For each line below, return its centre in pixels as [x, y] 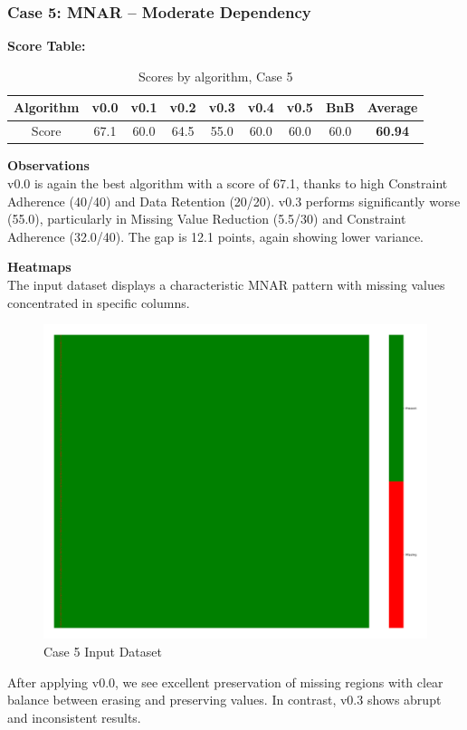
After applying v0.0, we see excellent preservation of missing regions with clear [225, 682]
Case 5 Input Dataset [103, 652]
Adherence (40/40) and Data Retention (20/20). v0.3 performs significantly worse [234, 201]
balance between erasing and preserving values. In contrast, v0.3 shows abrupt [224, 700]
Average [392, 107]
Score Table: [47, 46]
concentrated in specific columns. [99, 302]
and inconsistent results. [74, 717]
